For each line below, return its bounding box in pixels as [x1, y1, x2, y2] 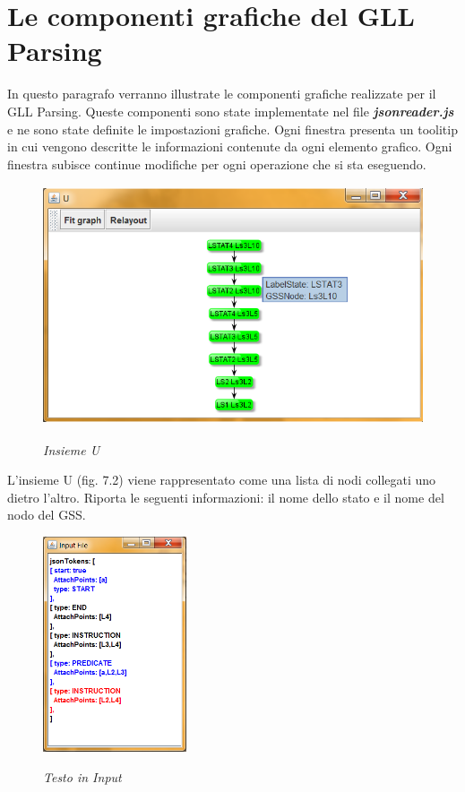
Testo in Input [43, 767, 122, 786]
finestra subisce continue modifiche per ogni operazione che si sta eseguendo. [7, 154, 426, 173]
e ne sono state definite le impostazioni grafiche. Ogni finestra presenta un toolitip [7, 119, 458, 138]
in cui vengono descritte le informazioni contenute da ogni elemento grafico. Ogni [7, 137, 452, 156]
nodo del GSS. [7, 505, 86, 524]
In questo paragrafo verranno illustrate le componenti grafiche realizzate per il [7, 84, 436, 103]
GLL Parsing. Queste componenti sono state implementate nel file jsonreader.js [7, 101, 454, 120]
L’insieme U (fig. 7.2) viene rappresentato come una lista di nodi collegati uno [7, 470, 436, 489]
